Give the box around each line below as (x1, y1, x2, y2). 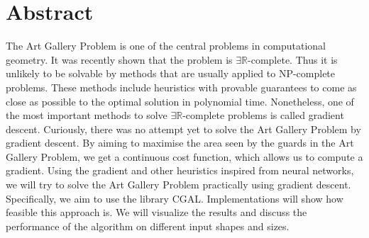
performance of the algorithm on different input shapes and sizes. (6, 218, 290, 233)
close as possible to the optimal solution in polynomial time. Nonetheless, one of (6, 93, 354, 108)
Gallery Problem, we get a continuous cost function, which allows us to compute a (6, 149, 363, 164)
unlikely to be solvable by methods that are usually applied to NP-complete (6, 66, 336, 81)
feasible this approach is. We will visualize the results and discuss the (6, 205, 307, 220)
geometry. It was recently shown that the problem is (6, 52, 233, 67)
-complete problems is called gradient (182, 108, 344, 123)
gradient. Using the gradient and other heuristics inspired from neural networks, (6, 163, 354, 178)
